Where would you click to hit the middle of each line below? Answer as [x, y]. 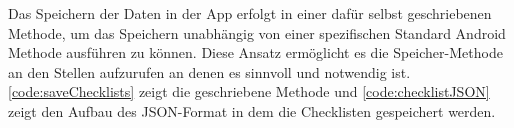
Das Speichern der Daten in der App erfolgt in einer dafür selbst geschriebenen [250, 13]
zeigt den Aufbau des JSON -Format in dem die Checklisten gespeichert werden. [252, 110]
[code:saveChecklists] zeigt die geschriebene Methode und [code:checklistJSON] [249, 91]
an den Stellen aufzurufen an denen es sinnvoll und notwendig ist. [209, 71]
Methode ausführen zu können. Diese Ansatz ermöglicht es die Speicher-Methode [255, 52]
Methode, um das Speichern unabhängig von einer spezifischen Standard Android [257, 32]
